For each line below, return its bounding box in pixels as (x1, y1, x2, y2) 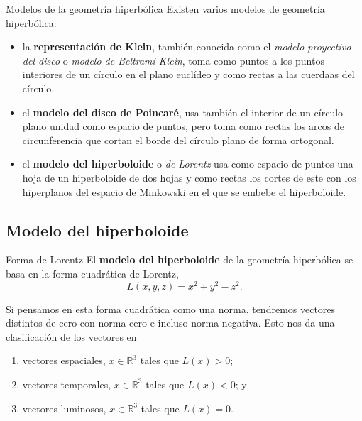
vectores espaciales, (22, 353, 106, 368)
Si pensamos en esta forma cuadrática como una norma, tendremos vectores (6, 301, 336, 316)
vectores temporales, (22, 376, 111, 391)
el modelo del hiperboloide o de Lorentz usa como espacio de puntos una (22, 156, 353, 171)
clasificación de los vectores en (6, 329, 137, 344)
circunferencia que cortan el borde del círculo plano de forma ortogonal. (22, 132, 334, 147)
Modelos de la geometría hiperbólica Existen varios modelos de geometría (6, 1, 325, 16)
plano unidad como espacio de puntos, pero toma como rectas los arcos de (22, 119, 344, 133)
